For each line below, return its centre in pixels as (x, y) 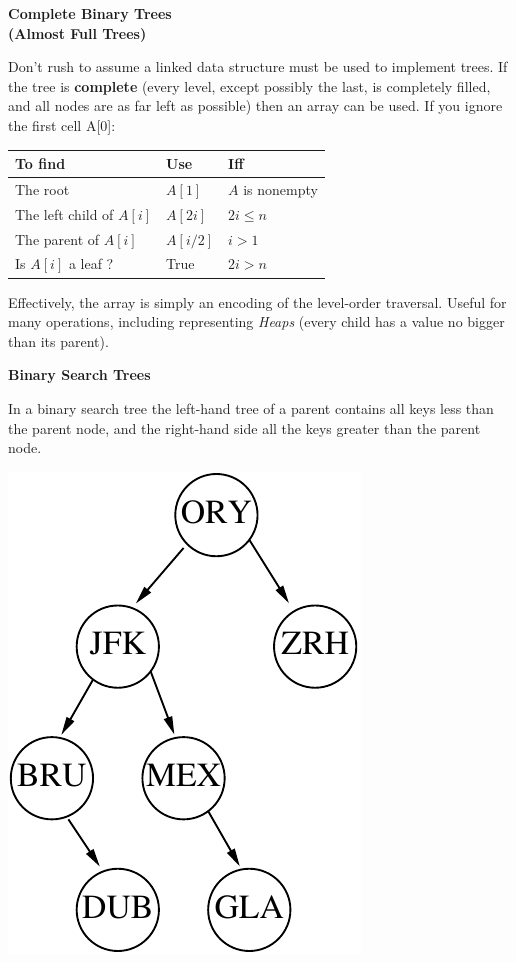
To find (40, 163)
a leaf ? (91, 263)
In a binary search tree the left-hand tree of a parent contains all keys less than (251, 407)
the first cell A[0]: (62, 124)
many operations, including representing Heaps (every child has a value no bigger (256, 321)
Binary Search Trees (79, 374)
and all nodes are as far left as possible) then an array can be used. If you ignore (255, 105)
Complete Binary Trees (90, 13)
